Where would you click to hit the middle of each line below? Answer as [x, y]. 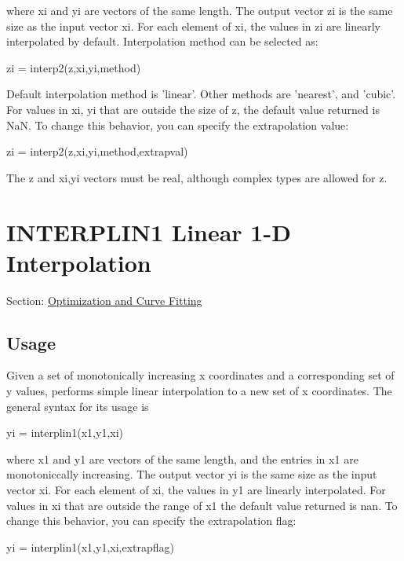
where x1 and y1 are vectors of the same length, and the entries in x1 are [182, 458]
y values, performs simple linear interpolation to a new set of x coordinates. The [199, 391]
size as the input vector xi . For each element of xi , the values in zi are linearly [193, 26]
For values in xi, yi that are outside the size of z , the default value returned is [193, 109]
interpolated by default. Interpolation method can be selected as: [162, 41]
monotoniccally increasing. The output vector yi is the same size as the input [192, 474]
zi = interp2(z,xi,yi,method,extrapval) [97, 151]
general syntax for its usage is [78, 406]
